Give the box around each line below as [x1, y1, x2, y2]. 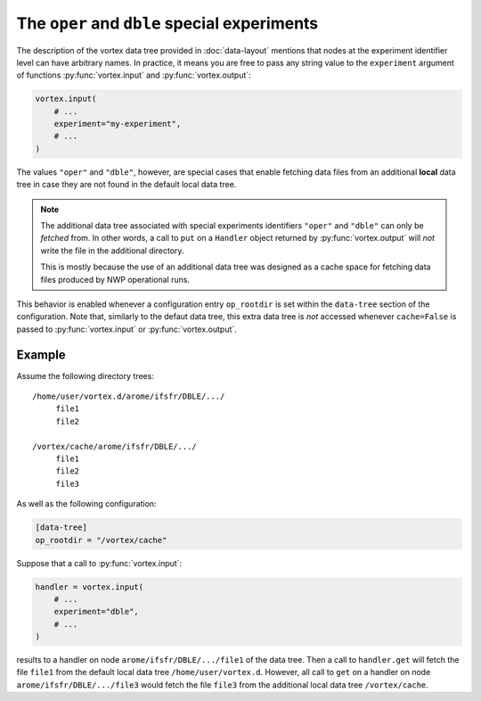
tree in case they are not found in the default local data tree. [16, 179, 237, 190]
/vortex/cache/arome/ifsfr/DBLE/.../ [32, 441, 198, 451]
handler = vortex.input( [35, 581, 144, 592]
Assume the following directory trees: [16, 370, 155, 381]
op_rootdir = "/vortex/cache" [35, 535, 167, 545]
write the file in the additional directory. [40, 245, 184, 256]
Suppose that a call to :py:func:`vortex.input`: [16, 557, 183, 568]
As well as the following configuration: [16, 499, 157, 509]
